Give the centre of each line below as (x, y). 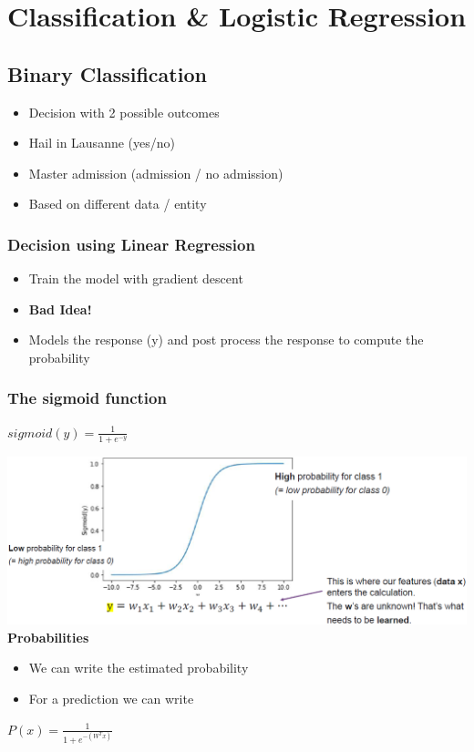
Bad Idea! (60, 309)
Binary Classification (107, 73)
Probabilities (48, 637)
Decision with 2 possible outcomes (124, 112)
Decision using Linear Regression (131, 244)
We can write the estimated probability (139, 668)
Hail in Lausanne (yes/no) (102, 143)
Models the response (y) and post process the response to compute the (226, 340)
